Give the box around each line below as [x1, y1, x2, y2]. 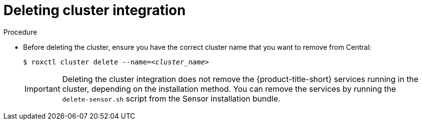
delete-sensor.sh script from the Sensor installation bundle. [62, 93, 280, 103]
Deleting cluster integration [3, 2, 186, 19]
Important [25, 83, 60, 94]
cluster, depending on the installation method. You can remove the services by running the [62, 83, 396, 94]
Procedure [3, 27, 37, 36]
